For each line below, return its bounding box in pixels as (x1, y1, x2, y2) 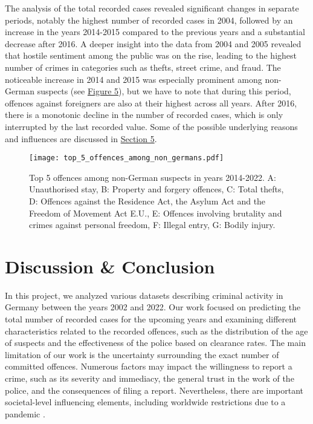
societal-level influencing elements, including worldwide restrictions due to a (5, 396, 286, 408)
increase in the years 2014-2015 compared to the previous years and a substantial (5, 25, 305, 38)
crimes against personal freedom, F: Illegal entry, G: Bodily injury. (29, 218, 276, 231)
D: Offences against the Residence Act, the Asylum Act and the (29, 194, 266, 207)
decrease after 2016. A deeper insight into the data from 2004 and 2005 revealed (5, 37, 302, 50)
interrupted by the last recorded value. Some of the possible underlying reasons (5, 120, 298, 132)
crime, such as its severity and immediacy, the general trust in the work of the (5, 372, 294, 385)
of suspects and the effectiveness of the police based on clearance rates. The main (5, 336, 306, 349)
